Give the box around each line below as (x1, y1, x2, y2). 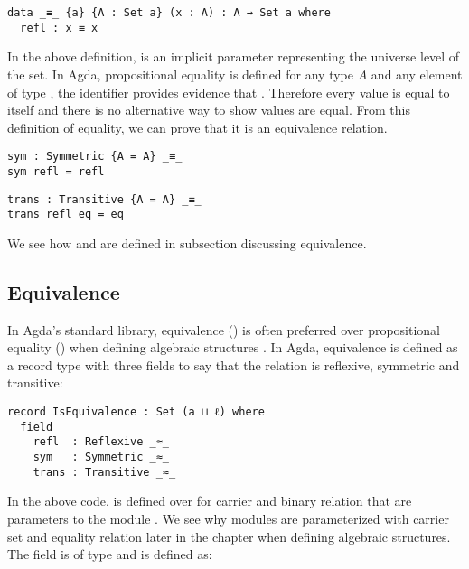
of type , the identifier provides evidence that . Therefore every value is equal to (7, 82, 450, 101)
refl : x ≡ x (20, 21, 98, 34)
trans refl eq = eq (7, 208, 124, 221)
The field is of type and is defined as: (7, 545, 212, 564)
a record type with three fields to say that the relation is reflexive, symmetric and (7, 355, 460, 374)
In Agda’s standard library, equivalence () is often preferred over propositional (7, 320, 441, 339)
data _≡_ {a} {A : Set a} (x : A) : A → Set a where (7, 6, 331, 19)
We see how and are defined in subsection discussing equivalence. (7, 233, 367, 252)
